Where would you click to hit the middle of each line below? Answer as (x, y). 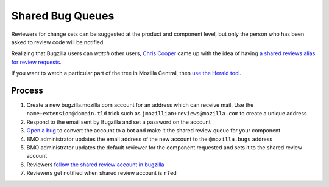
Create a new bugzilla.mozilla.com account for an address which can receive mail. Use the (140, 105)
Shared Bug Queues (63, 16)
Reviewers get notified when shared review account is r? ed (101, 173)
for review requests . (37, 62)
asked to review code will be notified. (58, 42)
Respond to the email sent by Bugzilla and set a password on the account (119, 122)
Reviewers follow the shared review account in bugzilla (95, 165)
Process (27, 90)
